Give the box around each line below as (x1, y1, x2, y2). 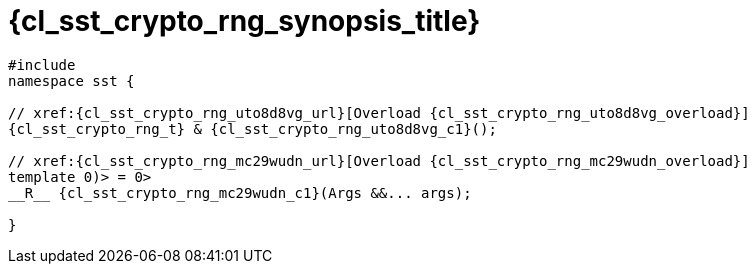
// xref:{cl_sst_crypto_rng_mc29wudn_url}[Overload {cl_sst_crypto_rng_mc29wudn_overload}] (8, 152, 750, 169)
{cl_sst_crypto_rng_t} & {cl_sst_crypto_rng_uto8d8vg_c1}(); (8, 120, 497, 137)
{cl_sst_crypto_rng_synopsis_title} (8, 4, 481, 38)
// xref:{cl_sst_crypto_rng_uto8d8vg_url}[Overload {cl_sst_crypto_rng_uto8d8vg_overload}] (8, 104, 750, 121)
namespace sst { (8, 72, 135, 89)
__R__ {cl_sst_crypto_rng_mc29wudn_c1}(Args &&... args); (8, 184, 472, 201)
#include (8, 56, 76, 73)
